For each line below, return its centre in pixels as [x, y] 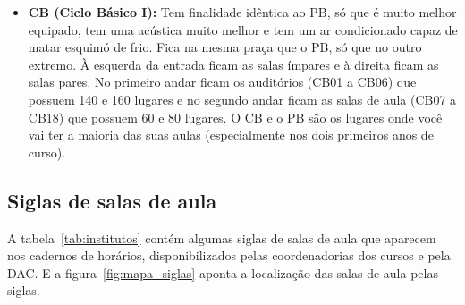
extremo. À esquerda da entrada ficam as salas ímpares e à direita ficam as [233, 64]
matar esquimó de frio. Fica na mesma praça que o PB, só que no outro [225, 47]
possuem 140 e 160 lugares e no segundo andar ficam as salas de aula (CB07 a [242, 99]
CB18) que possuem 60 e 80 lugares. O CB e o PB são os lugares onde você [235, 117]
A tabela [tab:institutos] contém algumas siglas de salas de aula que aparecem [222, 237]
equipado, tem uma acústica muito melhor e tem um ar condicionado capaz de [243, 29]
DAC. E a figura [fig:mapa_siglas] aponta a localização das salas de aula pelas [223, 272]
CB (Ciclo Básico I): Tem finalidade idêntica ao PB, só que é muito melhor [242, 12]
